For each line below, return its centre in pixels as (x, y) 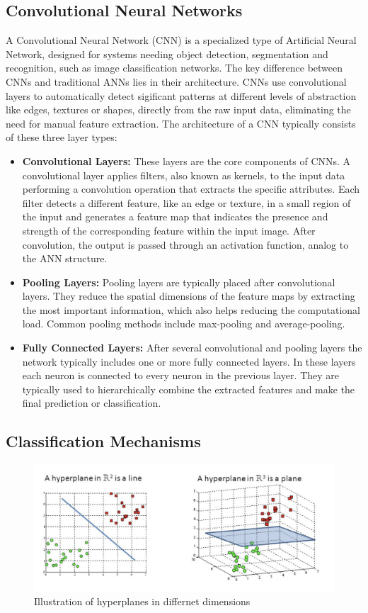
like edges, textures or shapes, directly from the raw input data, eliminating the (178, 109)
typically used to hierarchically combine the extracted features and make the (189, 389)
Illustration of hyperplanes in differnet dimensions (142, 601)
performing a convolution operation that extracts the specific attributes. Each (191, 189)
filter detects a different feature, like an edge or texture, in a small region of (186, 202)
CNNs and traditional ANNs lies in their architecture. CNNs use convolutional (176, 81)
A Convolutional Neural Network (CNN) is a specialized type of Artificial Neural (181, 40)
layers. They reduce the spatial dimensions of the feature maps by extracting (189, 296)
